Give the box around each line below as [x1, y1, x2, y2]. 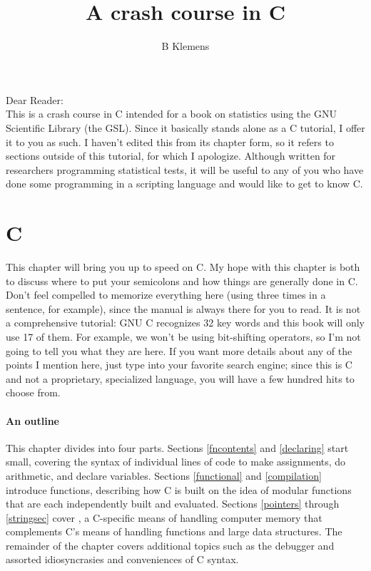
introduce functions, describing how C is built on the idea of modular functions [6, 482, 352, 497]
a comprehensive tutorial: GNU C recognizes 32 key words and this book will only [6, 315, 365, 330]
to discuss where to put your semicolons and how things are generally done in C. [6, 273, 358, 288]
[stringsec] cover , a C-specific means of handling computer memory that [6, 510, 322, 525]
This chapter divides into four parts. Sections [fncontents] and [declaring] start [6, 440, 349, 455]
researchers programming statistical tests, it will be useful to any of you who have [6, 162, 364, 177]
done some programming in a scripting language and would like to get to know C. [6, 176, 363, 191]
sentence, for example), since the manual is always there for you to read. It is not [6, 301, 361, 316]
